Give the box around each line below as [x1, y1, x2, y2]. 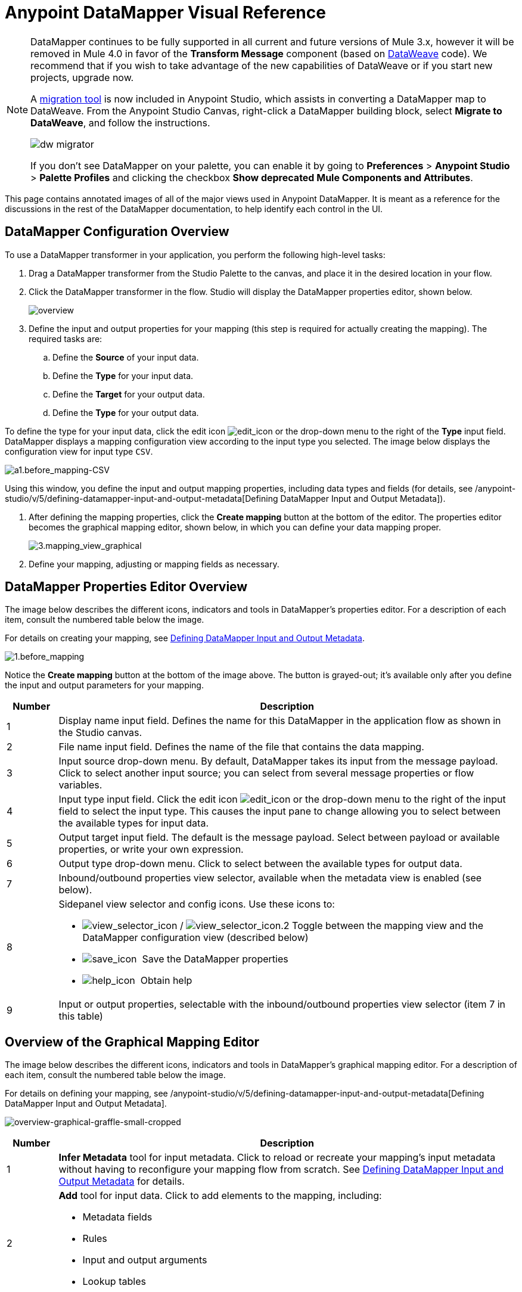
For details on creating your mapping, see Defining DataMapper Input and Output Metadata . [5, 633, 365, 644]
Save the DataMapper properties [142, 953, 288, 965]
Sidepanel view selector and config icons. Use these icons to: [58, 898, 335, 911]
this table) [58, 1010, 103, 1023]
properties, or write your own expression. [58, 843, 244, 856]
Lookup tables [82, 1275, 146, 1288]
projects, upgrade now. [30, 71, 134, 83]
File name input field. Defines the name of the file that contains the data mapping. [58, 741, 424, 753]
